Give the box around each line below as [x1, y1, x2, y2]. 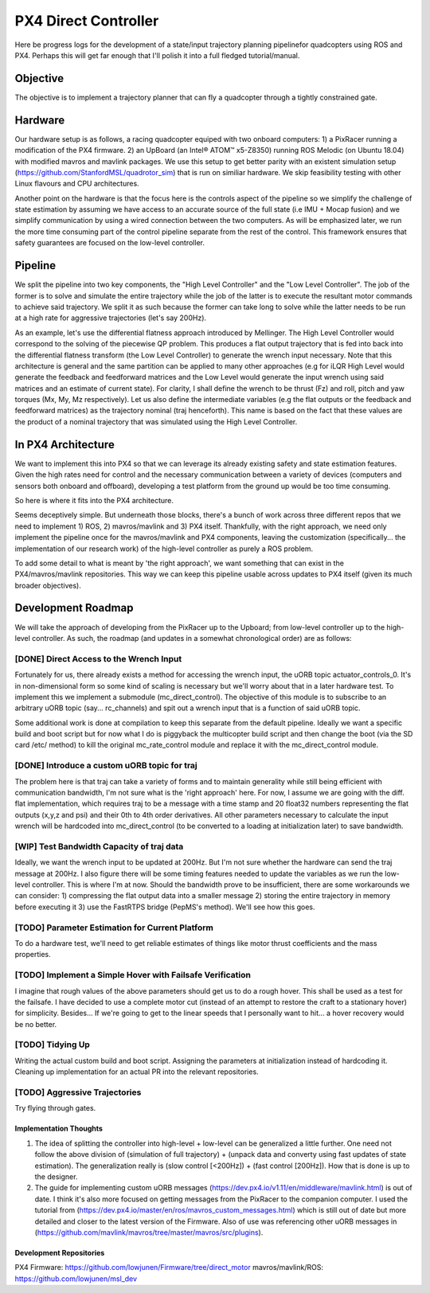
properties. [14, 950, 51, 959]
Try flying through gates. [14, 1104, 96, 1113]
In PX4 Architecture [14, 438, 115, 451]
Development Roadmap [14, 601, 134, 615]
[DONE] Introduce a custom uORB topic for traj [14, 760, 198, 772]
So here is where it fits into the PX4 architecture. [14, 495, 174, 505]
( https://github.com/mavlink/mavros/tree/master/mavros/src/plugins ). [34, 1227, 264, 1237]
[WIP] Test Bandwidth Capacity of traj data [14, 841, 184, 852]
